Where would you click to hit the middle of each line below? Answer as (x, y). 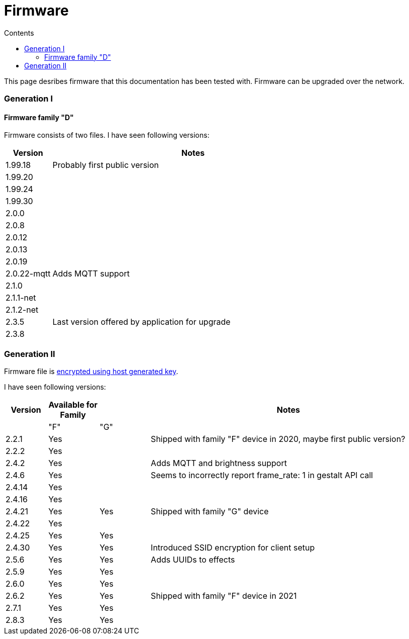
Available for (73, 405)
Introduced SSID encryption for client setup (233, 548)
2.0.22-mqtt (28, 274)
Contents (19, 33)
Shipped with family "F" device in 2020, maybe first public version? (278, 439)
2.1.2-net (22, 310)
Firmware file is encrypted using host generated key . (91, 372)
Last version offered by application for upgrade (141, 322)
